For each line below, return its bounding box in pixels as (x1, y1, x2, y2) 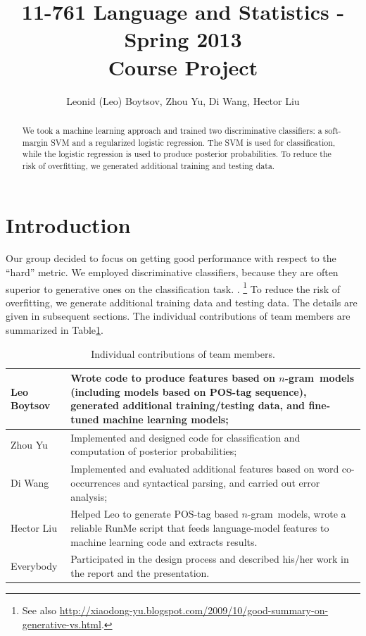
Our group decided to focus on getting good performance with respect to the (6, 251, 336, 266)
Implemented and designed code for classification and (70, 430, 301, 444)
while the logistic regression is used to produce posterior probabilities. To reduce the (22, 148, 332, 160)
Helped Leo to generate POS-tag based (70, 506, 239, 521)
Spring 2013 (124, 25, 242, 54)
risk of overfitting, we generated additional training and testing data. (22, 159, 275, 171)
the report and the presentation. (70, 565, 210, 580)
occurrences (70, 475, 120, 490)
